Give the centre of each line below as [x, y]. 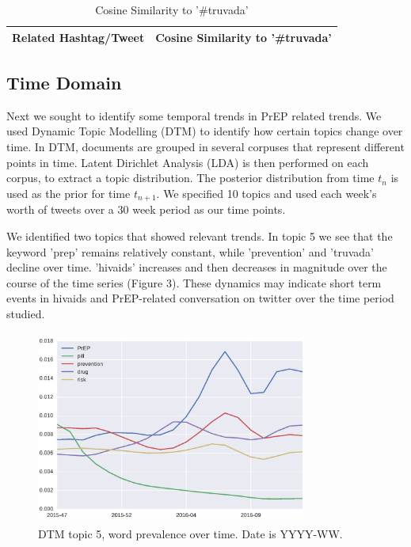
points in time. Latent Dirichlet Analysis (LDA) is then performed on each [188, 162]
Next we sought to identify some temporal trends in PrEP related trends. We [194, 115]
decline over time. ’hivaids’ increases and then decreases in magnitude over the [197, 267]
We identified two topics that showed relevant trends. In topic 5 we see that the [200, 236]
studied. [26, 313]
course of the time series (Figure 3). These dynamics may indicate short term [194, 282]
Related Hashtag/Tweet [78, 37]
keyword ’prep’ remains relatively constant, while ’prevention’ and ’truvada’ [190, 251]
